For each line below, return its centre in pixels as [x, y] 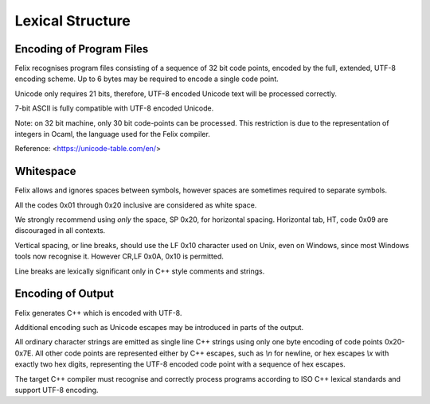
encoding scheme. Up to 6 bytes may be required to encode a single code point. [147, 79]
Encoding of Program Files [82, 49]
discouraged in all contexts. [60, 231]
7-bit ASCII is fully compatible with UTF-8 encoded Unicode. [114, 108]
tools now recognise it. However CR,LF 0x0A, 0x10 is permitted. [119, 256]
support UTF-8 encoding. [57, 390]
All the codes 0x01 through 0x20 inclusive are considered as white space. [136, 205]
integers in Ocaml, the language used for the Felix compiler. [112, 134]
